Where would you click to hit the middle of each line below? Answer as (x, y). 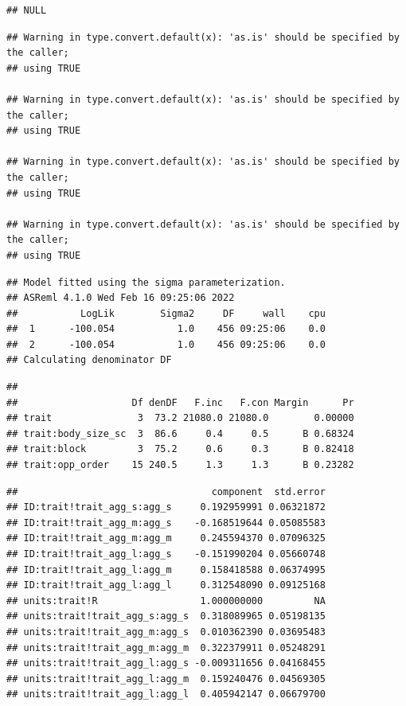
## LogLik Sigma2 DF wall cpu (166, 313)
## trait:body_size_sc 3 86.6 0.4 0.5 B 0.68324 (180, 433)
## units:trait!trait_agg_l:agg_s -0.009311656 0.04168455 (166, 663)
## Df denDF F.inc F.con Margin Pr (180, 402)
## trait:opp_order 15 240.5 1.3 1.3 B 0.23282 (180, 465)
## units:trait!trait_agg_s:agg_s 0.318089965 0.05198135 (166, 616)
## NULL (27, 10)
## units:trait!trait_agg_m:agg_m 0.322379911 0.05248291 (166, 647)
